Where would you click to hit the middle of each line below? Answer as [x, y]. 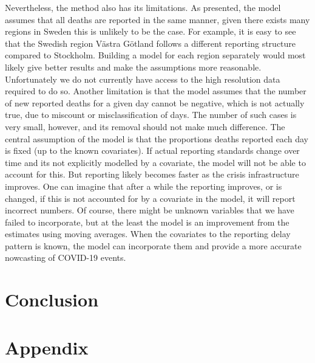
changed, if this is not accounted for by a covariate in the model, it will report [150, 198]
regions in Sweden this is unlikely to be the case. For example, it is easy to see [151, 31]
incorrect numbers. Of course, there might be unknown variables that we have [150, 210]
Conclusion [52, 299]
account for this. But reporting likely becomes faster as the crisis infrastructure [152, 174]
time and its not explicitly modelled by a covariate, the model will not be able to [155, 162]
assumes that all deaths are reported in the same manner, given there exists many [157, 19]
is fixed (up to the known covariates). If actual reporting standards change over [152, 150]
